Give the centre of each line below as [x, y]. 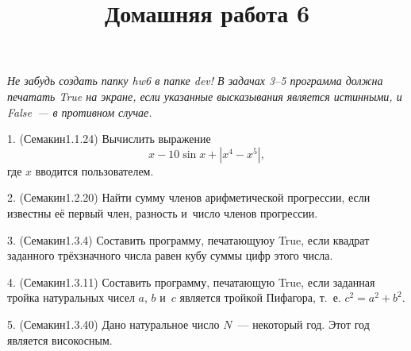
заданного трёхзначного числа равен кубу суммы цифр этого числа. [170, 255]
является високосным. [60, 339]
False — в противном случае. [80, 112]
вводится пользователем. [94, 170]
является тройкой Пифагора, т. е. [260, 297]
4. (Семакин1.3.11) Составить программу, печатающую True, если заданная [191, 282]
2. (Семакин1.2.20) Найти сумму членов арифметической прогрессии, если [189, 197]
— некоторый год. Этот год [303, 324]
